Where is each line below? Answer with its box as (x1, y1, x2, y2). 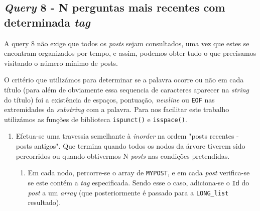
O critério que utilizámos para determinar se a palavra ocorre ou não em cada (4, 74, 244, 85)
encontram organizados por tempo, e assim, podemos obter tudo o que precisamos (4, 48, 256, 58)
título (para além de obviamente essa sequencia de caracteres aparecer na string (4, 84, 249, 94)
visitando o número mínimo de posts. (4, 57, 118, 68)
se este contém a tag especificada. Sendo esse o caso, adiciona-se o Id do (28, 177, 249, 187)
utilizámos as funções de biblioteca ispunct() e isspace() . (4, 114, 187, 124)
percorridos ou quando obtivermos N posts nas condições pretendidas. (16, 150, 230, 161)
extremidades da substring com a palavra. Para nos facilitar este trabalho (4, 104, 229, 115)
